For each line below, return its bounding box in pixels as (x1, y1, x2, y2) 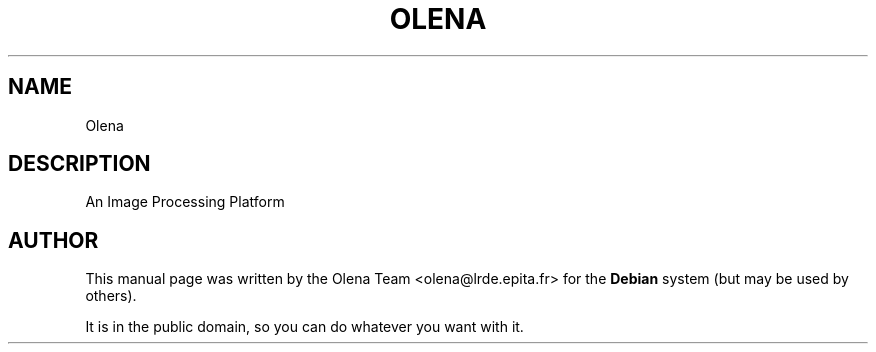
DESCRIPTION (8, 151, 151, 177)
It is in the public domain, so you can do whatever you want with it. (85, 318, 524, 336)
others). (85, 287, 137, 305)
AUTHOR (8, 227, 99, 253)
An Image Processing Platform (85, 193, 285, 211)
